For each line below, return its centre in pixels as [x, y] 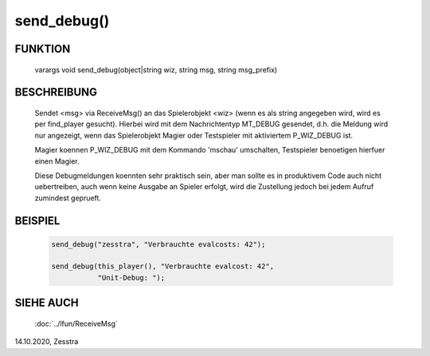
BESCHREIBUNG [56, 93]
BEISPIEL [37, 221]
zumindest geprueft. [68, 198]
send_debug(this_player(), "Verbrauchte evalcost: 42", [163, 267]
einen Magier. [57, 161]
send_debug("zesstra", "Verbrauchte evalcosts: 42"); [158, 244]
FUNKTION [43, 49]
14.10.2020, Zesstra [47, 342]
